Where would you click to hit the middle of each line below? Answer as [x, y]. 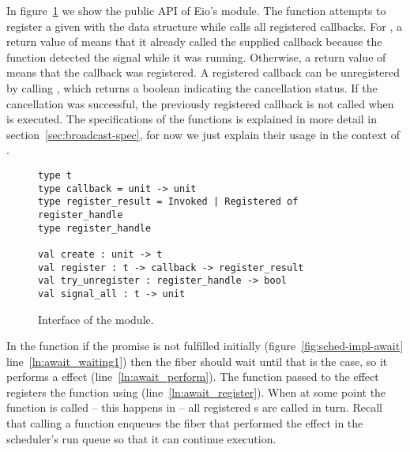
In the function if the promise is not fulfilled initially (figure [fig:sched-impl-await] [205, 346]
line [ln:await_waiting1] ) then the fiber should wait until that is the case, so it [197, 361]
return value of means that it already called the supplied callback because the [194, 41]
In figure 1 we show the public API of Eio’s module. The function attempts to [196, 10]
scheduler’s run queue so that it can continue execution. [141, 438]
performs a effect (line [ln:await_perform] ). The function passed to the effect [193, 377]
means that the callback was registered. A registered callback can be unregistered [203, 72]
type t [55, 175]
